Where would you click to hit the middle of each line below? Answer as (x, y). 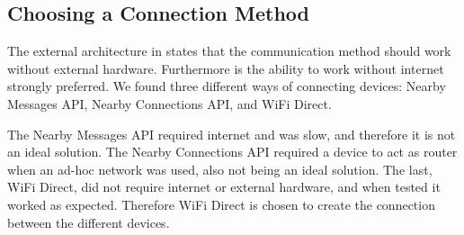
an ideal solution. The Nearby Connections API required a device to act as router (232, 152)
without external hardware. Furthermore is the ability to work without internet (226, 68)
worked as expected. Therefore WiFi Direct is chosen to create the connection (221, 204)
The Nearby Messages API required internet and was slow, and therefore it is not (232, 134)
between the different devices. (89, 222)
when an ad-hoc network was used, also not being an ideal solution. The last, (220, 169)
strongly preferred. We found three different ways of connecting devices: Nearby (227, 86)
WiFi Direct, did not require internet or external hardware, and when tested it (224, 187)
